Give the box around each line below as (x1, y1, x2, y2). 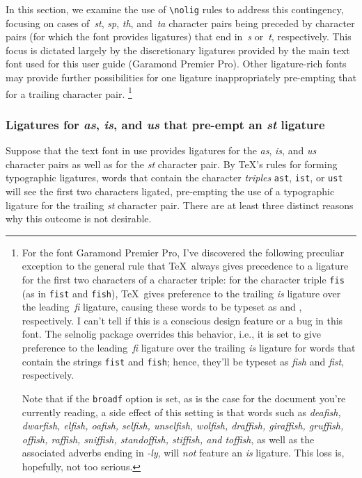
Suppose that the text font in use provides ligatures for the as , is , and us (6, 143, 317, 158)
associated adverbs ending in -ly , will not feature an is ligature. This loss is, (22, 445, 345, 460)
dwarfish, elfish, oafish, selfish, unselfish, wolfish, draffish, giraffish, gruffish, (22, 418, 344, 433)
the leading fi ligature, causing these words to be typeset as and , (22, 299, 302, 314)
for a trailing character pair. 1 (6, 84, 132, 101)
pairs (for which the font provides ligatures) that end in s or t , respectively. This (6, 29, 352, 44)
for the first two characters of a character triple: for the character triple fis (22, 272, 345, 286)
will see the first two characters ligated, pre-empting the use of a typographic (6, 183, 335, 198)
